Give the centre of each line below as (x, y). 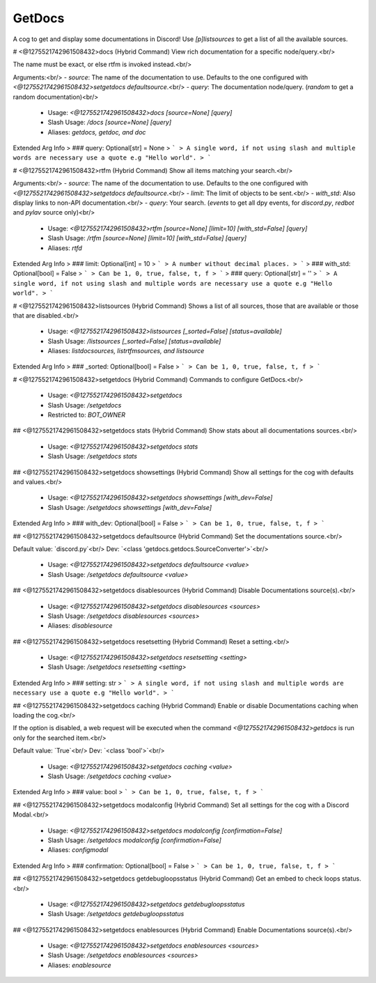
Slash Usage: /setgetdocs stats (92, 456)
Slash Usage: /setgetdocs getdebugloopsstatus (116, 914)
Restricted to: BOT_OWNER (86, 415)
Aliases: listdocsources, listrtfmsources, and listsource (126, 351)
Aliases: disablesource (80, 626)
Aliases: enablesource (79, 965)
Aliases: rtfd (65, 248)
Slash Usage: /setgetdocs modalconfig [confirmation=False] (135, 840)
